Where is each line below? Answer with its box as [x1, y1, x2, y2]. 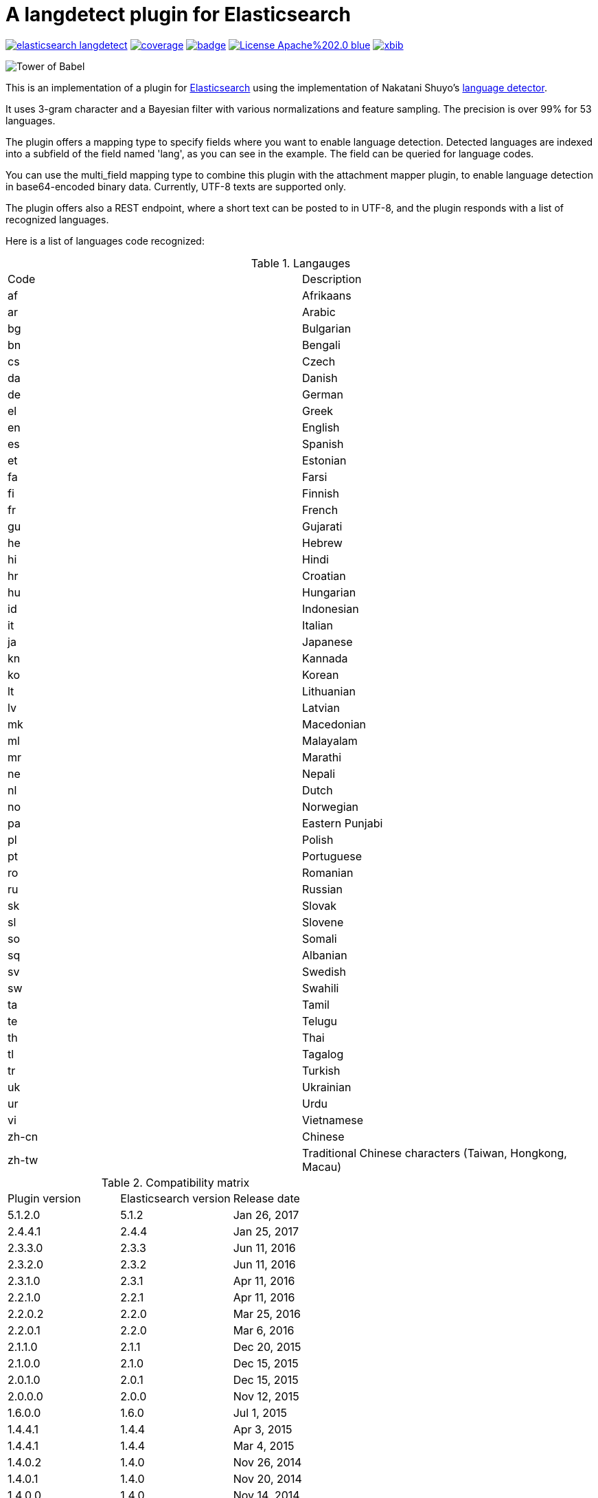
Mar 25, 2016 [233, 1306, 301, 1321]
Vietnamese [302, 1113, 364, 1127]
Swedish [302, 964, 346, 979]
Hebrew [302, 535, 343, 550]
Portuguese [302, 849, 363, 863]
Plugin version [8, 1191, 81, 1205]
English [302, 420, 340, 434]
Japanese [302, 634, 353, 649]
